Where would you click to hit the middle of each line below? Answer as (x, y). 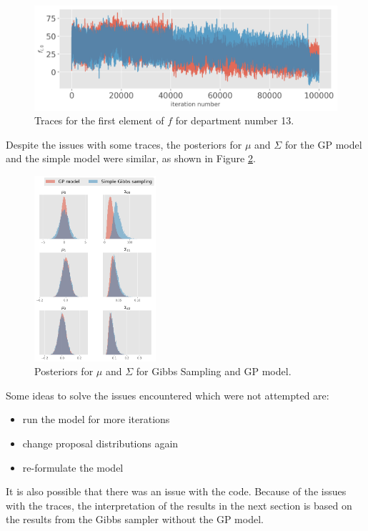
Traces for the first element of (99, 120)
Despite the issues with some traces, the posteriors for (124, 144)
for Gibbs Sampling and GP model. (214, 371)
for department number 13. (235, 120)
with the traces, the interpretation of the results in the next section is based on (179, 505)
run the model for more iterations (96, 419)
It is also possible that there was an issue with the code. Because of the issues (176, 491)
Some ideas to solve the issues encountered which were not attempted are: (168, 395)
